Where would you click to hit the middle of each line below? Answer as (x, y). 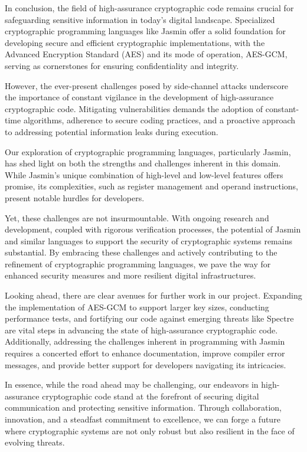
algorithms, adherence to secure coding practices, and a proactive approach (159, 120)
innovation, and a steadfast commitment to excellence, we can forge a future (143, 419)
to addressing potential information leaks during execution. (112, 131)
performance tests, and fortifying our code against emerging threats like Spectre (149, 318)
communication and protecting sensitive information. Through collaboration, (143, 407)
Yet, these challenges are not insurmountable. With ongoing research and (137, 217)
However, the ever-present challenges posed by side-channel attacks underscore (147, 85)
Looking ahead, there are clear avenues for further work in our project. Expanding (153, 295)
